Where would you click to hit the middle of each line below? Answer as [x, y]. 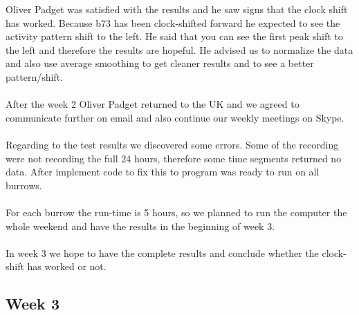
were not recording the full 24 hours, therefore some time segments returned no [174, 158]
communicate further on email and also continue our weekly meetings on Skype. [175, 117]
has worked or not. [67, 266]
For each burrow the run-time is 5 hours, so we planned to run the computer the [176, 212]
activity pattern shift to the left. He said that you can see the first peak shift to [174, 36]
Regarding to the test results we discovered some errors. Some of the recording [172, 144]
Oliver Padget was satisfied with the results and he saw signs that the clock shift [177, 9]
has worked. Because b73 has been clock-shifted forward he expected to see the [173, 22]
